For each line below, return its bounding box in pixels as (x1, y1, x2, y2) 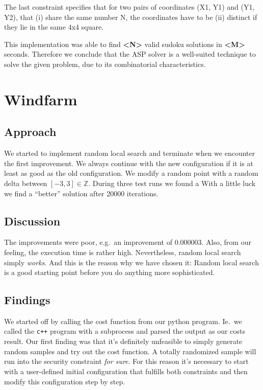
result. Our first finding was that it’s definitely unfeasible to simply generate (4, 336, 243, 347)
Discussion (4, 213, 61, 228)
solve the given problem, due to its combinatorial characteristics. (4, 58, 206, 69)
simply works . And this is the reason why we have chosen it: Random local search (4, 257, 259, 267)
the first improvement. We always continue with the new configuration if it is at (4, 157, 253, 168)
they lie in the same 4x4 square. (4, 21, 104, 32)
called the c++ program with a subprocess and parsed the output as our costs (4, 326, 245, 336)
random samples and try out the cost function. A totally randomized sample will (4, 346, 256, 356)
